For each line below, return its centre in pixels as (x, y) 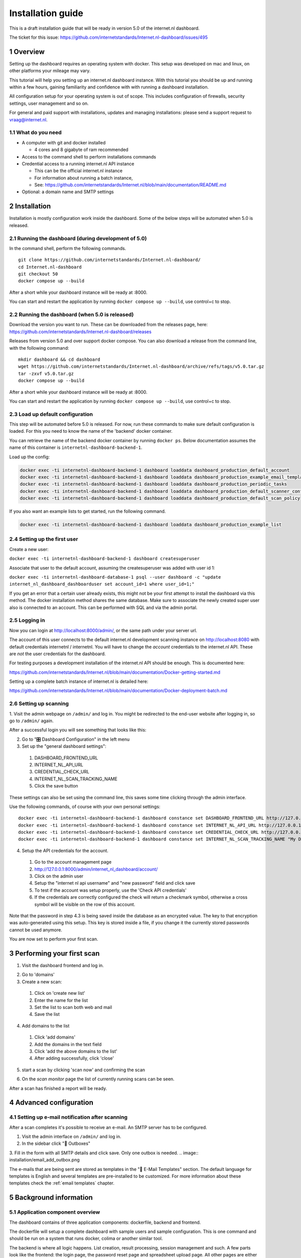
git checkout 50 (38, 274)
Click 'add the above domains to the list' (76, 1051)
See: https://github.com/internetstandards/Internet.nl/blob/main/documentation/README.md (130, 185)
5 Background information (51, 1198)
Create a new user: (29, 549)
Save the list (47, 1014)
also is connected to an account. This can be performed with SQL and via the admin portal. (103, 607)
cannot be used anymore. (36, 930)
